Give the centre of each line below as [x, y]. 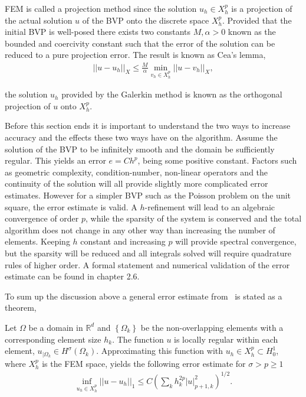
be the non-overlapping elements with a [212, 327]
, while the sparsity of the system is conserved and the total [194, 218]
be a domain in [56, 327]
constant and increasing [123, 241]
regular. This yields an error [55, 160]
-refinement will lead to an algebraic [210, 206]
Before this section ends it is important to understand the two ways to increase [148, 126]
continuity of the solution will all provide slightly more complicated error [136, 183]
